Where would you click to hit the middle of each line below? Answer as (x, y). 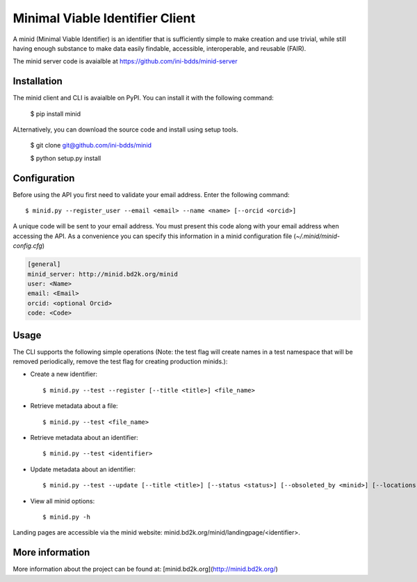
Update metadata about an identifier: (83, 469)
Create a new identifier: (64, 374)
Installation (38, 81)
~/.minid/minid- (318, 236)
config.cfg (28, 246)
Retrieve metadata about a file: (74, 406)
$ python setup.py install (66, 158)
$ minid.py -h (66, 517)
